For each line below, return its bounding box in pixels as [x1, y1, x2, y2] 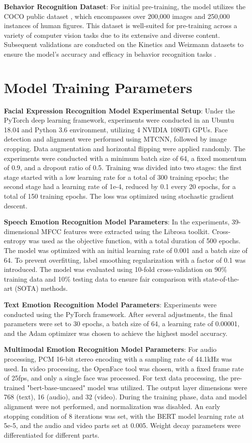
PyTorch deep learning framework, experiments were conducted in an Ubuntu [4, 115, 234, 125]
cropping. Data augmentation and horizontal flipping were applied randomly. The [4, 143, 245, 154]
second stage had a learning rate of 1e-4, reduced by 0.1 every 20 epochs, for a [4, 181, 236, 191]
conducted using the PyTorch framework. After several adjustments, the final [4, 309, 233, 319]
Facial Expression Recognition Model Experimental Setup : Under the [4, 105, 235, 115]
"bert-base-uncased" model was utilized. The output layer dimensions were [27, 382, 247, 392]
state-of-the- [203, 273, 239, 284]
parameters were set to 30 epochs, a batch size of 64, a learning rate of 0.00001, [4, 318, 239, 329]
